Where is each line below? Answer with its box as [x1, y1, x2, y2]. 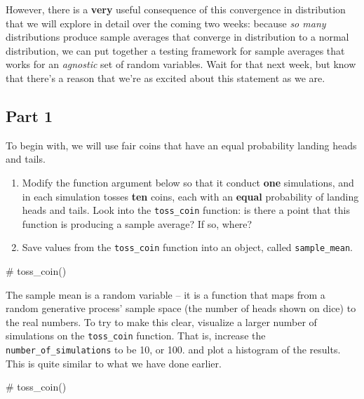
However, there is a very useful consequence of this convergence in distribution [6, 2, 346, 16]
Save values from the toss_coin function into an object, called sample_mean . [22, 240, 353, 255]
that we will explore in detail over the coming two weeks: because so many [6, 15, 326, 30]
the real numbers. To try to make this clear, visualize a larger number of [6, 314, 317, 329]
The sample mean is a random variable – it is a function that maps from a [6, 287, 325, 302]
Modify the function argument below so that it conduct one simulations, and [22, 175, 354, 189]
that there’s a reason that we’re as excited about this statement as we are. [6, 70, 325, 85]
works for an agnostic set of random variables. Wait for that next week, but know [6, 57, 356, 72]
